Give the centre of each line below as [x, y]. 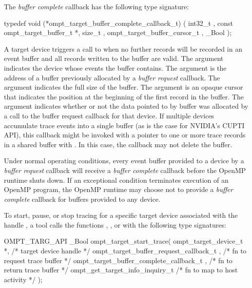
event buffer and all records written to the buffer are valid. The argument [114, 58]
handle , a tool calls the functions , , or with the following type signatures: [115, 224]
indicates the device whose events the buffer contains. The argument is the [115, 67]
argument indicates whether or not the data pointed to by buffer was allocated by [126, 106]
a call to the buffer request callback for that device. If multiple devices [109, 115]
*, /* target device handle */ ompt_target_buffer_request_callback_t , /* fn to [125, 251]
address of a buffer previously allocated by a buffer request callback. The [112, 77]
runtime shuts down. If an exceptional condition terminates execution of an [116, 180]
